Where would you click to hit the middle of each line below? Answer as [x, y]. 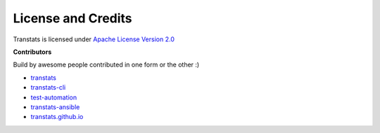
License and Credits [73, 18]
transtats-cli [48, 87]
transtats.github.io [57, 117]
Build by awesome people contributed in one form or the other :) [106, 65]
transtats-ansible [55, 107]
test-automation [54, 97]
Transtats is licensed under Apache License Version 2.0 [94, 39]
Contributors [32, 52]
